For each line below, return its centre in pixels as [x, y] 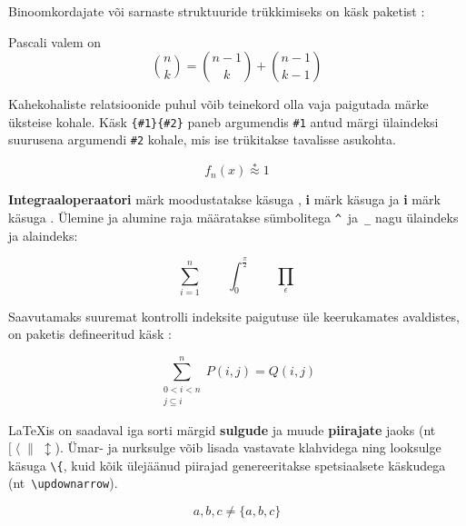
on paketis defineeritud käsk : [90, 334]
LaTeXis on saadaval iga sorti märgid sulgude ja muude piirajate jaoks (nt [222, 429]
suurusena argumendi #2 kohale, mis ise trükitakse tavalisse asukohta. [202, 139]
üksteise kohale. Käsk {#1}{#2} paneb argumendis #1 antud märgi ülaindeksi [223, 121]
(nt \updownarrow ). [63, 483]
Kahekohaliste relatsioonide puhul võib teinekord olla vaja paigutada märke [218, 104]
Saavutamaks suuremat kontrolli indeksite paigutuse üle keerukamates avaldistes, [234, 316]
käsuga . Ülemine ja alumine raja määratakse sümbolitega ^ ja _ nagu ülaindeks [233, 217]
